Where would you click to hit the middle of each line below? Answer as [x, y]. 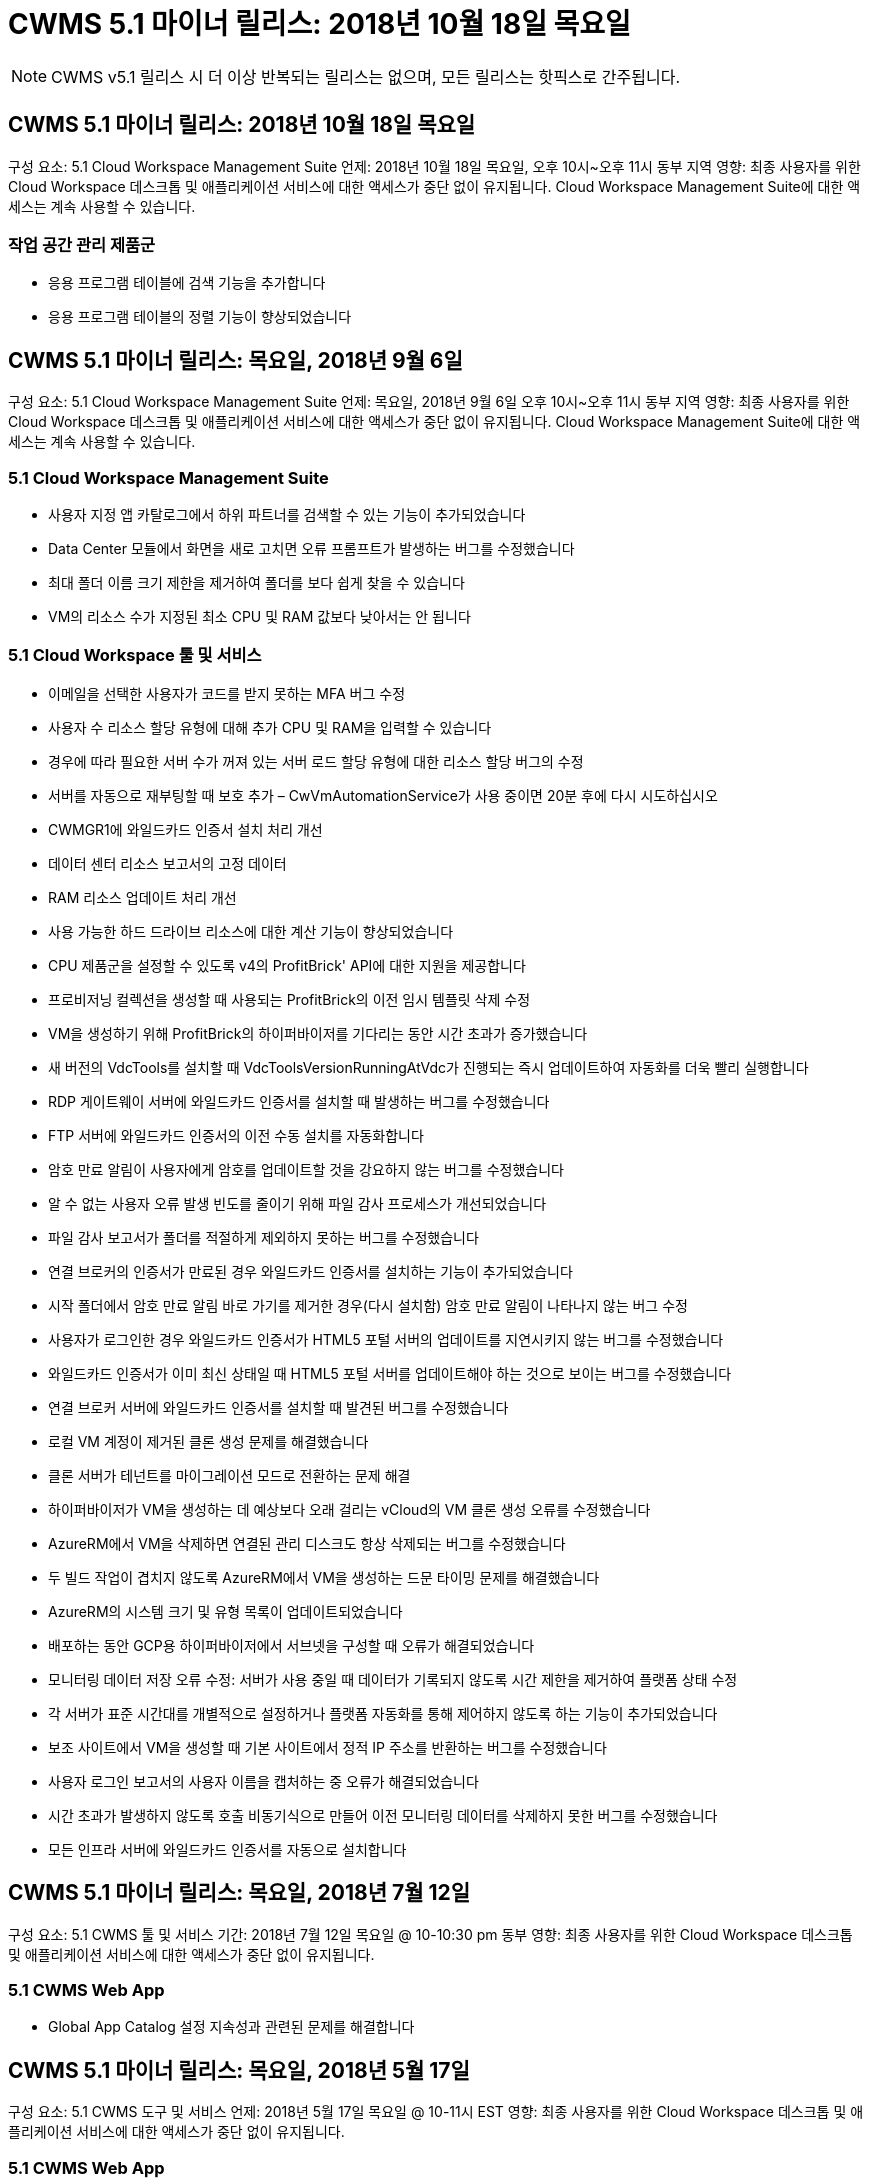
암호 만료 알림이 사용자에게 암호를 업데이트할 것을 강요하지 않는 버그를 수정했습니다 [306, 1169]
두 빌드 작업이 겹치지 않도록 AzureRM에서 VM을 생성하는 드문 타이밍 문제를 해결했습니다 [324, 1577]
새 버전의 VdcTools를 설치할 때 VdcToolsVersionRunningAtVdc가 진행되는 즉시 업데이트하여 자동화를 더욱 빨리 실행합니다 [428, 1067]
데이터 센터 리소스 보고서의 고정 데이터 [167, 863]
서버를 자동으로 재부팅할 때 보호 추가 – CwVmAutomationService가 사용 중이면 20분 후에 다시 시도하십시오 [383, 795]
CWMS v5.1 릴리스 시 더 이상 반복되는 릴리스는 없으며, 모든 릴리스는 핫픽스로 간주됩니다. [366, 76]
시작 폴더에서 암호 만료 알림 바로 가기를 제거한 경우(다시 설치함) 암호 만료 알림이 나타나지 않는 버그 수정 [368, 1305]
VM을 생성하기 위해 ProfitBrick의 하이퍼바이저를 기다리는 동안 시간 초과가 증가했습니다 [318, 1033]
